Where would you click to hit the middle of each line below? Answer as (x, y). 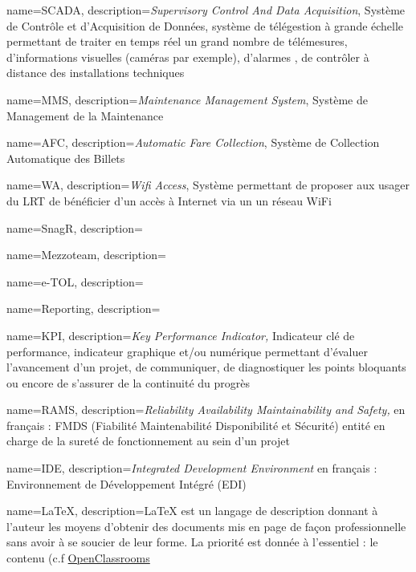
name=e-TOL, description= (75, 281)
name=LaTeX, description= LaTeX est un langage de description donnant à (192, 511)
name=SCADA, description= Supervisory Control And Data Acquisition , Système (206, 10)
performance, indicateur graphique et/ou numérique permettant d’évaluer (187, 351)
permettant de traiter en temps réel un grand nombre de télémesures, (177, 41)
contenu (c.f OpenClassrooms (78, 558)
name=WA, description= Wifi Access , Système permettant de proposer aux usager (208, 185)
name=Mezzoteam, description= (86, 255)
